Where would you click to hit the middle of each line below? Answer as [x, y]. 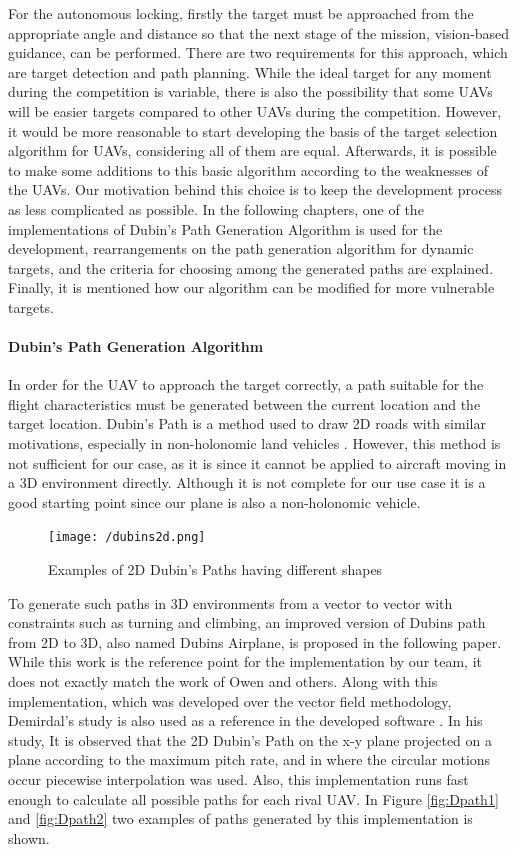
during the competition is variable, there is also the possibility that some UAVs [250, 91]
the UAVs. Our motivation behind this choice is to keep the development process [255, 189]
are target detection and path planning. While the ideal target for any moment [250, 71]
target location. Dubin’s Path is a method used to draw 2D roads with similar [247, 423]
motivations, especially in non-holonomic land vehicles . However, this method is [254, 443]
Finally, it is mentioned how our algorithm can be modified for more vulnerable [251, 287]
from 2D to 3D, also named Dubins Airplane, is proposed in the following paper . [255, 641]
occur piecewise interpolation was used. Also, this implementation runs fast [238, 779]
